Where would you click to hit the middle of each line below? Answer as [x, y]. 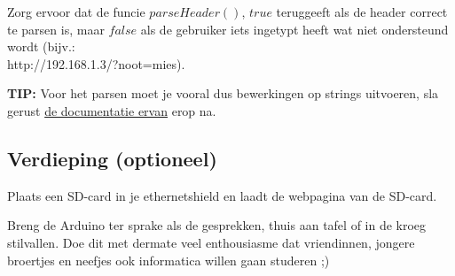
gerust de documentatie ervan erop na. [112, 110]
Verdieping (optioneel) [112, 158]
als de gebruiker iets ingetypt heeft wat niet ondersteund [294, 29]
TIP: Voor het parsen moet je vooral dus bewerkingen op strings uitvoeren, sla [223, 93]
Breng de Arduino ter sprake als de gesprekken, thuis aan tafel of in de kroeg [217, 225]
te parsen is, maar [56, 29]
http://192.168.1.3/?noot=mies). [96, 63]
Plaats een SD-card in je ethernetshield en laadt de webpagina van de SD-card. [222, 195]
